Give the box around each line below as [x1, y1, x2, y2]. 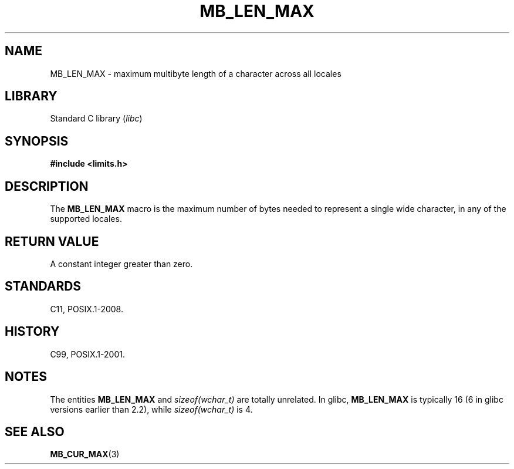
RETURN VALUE [5, 234, 99, 249]
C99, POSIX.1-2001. [50, 349, 125, 359]
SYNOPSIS [5, 133, 69, 149]
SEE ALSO [5, 424, 65, 439]
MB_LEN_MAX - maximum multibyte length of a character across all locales [50, 68, 341, 79]
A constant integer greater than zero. [50, 258, 193, 269]
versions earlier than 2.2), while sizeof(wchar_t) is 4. [50, 404, 253, 414]
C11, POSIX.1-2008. [50, 303, 123, 314]
